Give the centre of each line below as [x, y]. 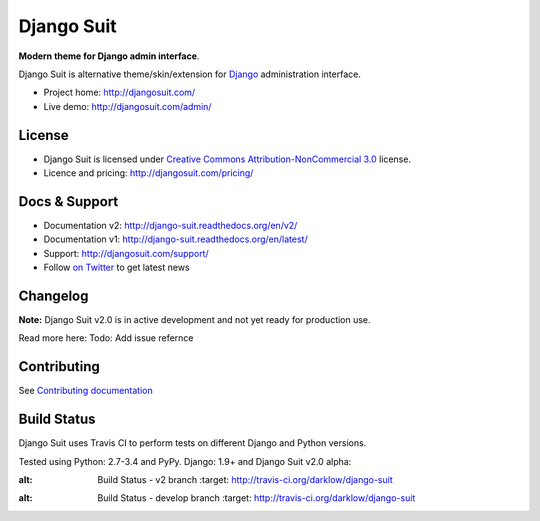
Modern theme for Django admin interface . [109, 56]
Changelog [53, 295]
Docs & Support [68, 201]
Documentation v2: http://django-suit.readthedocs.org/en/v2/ [170, 225]
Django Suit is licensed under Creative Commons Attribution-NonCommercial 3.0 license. [227, 159]
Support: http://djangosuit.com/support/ [126, 253]
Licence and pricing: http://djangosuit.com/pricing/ [148, 173]
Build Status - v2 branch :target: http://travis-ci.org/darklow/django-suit [245, 479]
